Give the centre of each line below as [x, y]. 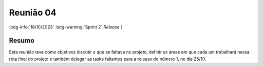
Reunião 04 [33, 13]
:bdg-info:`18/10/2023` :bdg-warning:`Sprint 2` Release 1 [66, 27]
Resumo [22, 41]
